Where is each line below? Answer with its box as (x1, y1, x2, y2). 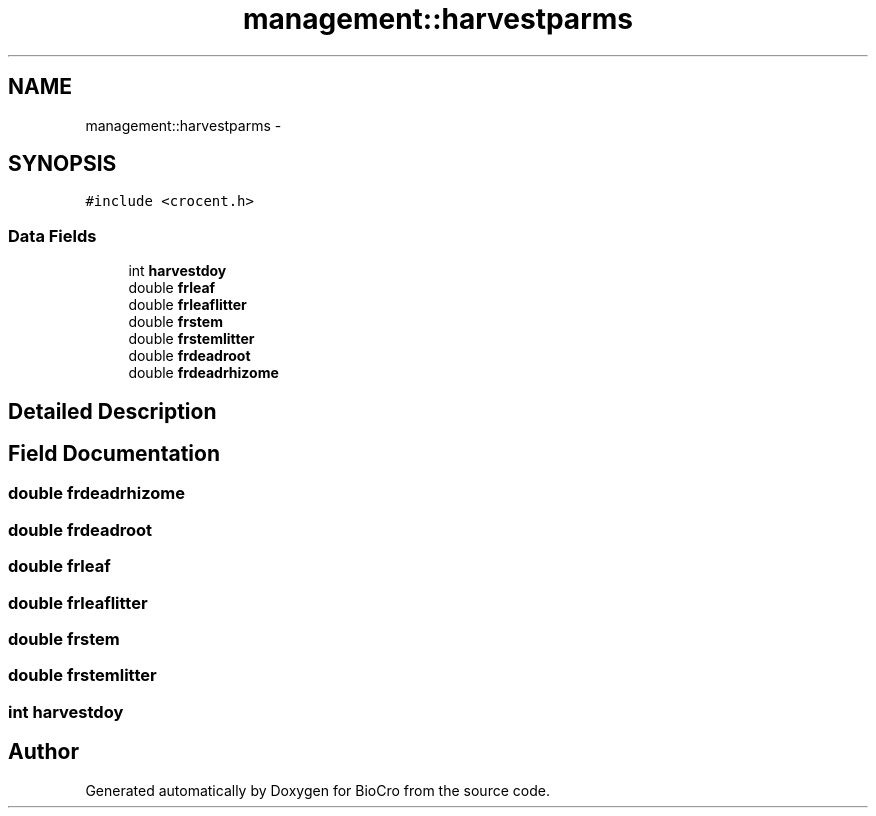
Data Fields (8, 225, 97, 246)
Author (8, 739, 79, 765)
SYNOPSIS (8, 151, 117, 177)
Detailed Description (8, 398, 217, 424)
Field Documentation (8, 441, 220, 467)
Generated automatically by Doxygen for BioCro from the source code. (85, 781, 550, 799)
